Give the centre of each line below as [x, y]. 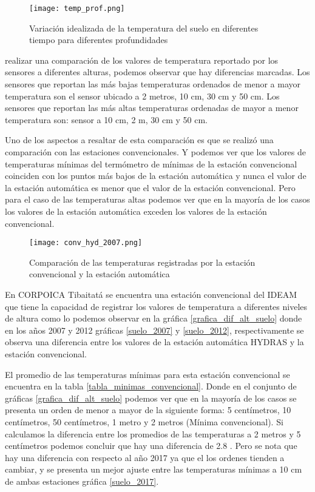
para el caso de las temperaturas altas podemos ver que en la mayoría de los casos [157, 199]
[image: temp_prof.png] [77, 8]
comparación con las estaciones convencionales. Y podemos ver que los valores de [156, 152]
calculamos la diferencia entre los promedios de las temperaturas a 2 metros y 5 [153, 433]
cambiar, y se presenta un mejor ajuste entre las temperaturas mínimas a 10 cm [154, 469]
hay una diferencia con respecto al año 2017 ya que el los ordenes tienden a [145, 457]
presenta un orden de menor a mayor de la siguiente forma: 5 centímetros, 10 [148, 410]
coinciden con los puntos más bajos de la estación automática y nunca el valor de [156, 176]
